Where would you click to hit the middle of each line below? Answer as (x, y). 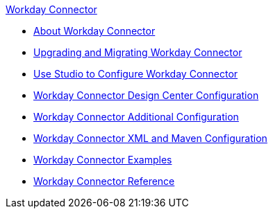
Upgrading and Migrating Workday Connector (138, 52)
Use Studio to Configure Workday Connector (136, 74)
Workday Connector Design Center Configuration (146, 95)
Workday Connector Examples (103, 160)
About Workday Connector (94, 31)
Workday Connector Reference (104, 181)
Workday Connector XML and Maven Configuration (150, 138)
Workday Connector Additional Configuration (136, 117)
